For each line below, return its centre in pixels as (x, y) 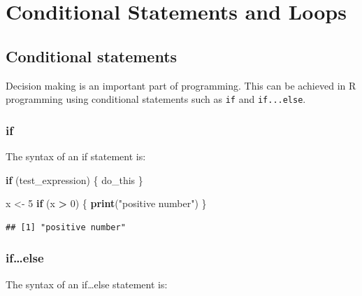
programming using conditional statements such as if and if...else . (156, 99)
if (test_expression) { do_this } (74, 179)
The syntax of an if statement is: (76, 156)
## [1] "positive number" (66, 227)
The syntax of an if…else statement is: (87, 284)
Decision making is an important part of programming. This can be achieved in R (181, 85)
